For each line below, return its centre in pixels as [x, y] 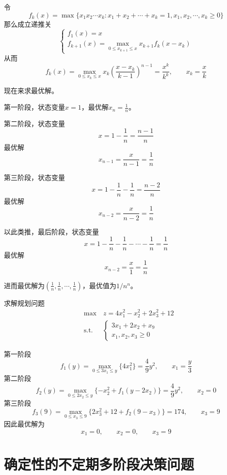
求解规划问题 [24, 303]
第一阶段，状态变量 [34, 107]
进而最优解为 [24, 285]
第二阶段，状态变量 [34, 123]
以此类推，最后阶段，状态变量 [51, 231]
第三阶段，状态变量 [34, 177]
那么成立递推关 [28, 24]
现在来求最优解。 [31, 90]
